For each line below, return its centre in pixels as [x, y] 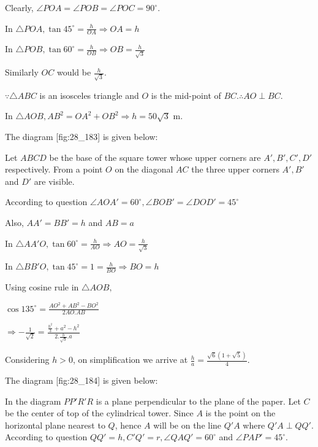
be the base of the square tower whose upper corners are [155, 157]
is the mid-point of [186, 95]
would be [74, 72]
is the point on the [240, 413]
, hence [128, 425]
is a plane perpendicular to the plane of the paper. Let [198, 401]
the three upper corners [235, 169]
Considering [27, 360]
